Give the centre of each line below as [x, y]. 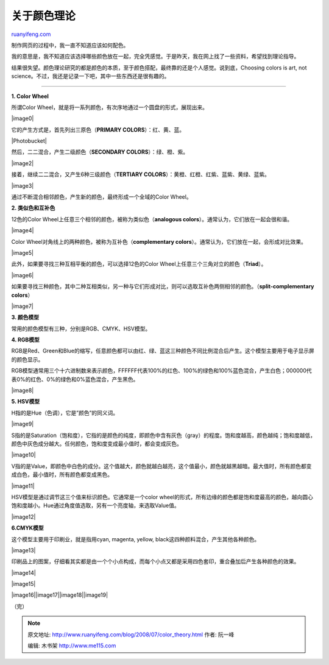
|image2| [23, 163]
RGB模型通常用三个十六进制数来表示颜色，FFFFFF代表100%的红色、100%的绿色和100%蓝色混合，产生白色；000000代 [161, 371]
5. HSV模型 [26, 402]
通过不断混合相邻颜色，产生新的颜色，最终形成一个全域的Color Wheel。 [101, 197]
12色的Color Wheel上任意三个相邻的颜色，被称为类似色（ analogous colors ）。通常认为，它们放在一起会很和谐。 [152, 219]
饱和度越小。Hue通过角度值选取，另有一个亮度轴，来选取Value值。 [95, 505]
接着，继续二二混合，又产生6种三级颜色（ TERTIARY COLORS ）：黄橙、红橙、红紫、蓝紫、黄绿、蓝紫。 [141, 174]
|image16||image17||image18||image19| [60, 595]
